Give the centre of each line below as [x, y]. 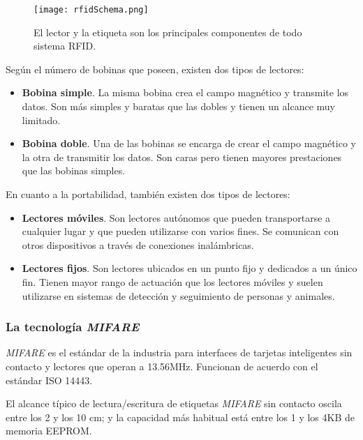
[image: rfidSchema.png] [91, 10]
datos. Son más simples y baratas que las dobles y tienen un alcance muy [178, 106]
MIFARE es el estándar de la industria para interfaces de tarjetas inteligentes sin [179, 352]
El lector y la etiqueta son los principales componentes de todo [168, 32]
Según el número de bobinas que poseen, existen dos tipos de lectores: [155, 69]
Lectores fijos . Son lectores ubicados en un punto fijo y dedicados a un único [190, 268]
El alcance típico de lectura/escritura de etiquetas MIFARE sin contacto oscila [174, 403]
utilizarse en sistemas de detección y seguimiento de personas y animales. [178, 295]
